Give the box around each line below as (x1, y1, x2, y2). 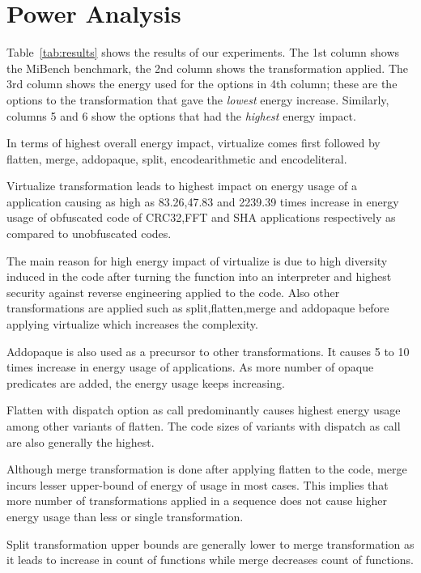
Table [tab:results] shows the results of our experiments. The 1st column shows (6, 44, 400, 61)
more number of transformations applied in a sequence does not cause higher (6, 492, 387, 509)
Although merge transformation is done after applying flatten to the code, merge (6, 461, 407, 477)
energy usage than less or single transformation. (6, 507, 244, 524)
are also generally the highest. (6, 433, 155, 450)
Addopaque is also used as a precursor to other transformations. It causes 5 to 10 (6, 342, 410, 359)
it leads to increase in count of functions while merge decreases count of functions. (6, 551, 414, 568)
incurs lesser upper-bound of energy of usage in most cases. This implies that (6, 476, 389, 493)
